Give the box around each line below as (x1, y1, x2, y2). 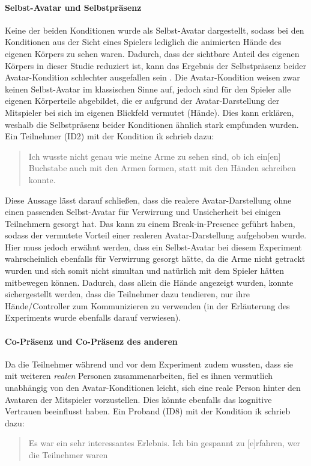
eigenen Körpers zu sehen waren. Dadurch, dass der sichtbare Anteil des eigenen (5, 47, 300, 59)
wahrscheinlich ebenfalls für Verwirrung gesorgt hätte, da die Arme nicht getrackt (5, 252, 306, 265)
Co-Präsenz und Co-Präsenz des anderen (5, 334, 178, 347)
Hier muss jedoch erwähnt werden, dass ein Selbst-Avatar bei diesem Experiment (5, 240, 302, 253)
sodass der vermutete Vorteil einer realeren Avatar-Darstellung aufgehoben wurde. (5, 229, 307, 241)
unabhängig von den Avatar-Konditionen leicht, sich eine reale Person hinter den (5, 381, 301, 394)
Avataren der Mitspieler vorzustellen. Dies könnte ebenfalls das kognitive (5, 393, 272, 405)
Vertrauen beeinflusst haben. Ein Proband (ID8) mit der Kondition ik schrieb (5, 405, 291, 417)
